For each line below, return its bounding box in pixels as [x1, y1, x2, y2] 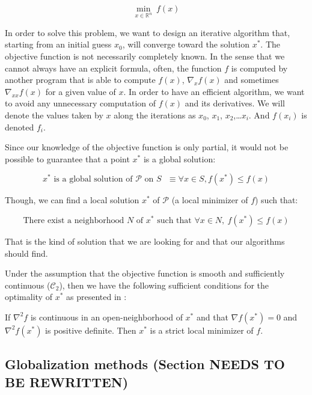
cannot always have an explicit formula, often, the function [5, 61, 222, 74]
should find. [5, 246, 48, 259]
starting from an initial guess [5, 38, 112, 51]
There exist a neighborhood [23, 216, 124, 225]
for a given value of [45, 85, 116, 97]
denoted [5, 120, 34, 133]
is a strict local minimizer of [150, 323, 254, 336]
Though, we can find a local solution [5, 194, 139, 206]
